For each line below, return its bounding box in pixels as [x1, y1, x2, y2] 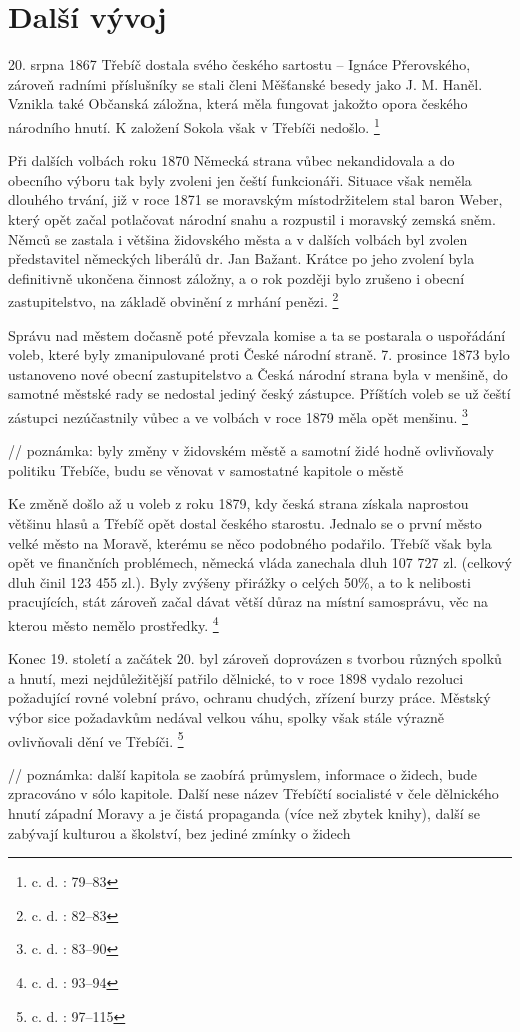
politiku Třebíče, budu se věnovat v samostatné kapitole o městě [8, 459, 404, 480]
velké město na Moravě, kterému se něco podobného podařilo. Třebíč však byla [8, 532, 492, 553]
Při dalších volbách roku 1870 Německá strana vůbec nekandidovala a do [8, 150, 455, 171]
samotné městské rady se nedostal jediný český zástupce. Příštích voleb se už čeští [8, 383, 511, 404]
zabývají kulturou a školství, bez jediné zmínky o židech [8, 822, 351, 843]
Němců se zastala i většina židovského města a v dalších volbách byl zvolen [8, 228, 468, 249]
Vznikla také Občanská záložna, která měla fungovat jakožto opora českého [8, 93, 468, 114]
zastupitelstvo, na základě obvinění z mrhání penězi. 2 [8, 288, 339, 311]
